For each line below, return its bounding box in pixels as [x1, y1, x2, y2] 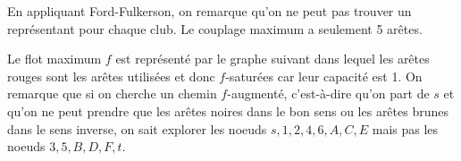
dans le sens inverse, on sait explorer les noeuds [7, 119, 267, 138]
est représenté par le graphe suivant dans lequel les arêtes [115, 49, 430, 68]
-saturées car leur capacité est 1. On [225, 66, 423, 85]
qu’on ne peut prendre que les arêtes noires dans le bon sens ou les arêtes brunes [7, 101, 449, 120]
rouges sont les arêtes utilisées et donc [7, 66, 215, 85]
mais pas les [372, 119, 439, 138]
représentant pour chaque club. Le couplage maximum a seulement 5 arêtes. [7, 19, 423, 38]
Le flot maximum [7, 49, 102, 68]
